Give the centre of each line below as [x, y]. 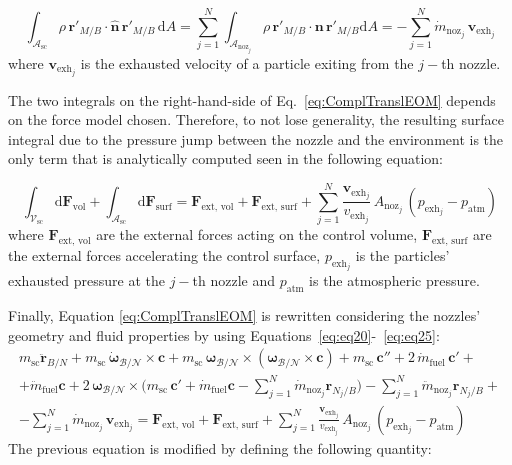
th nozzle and [234, 280]
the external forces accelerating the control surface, [164, 254]
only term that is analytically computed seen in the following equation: [225, 158]
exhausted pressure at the [87, 280]
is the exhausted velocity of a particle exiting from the [247, 62]
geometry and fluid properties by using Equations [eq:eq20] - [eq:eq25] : [224, 334]
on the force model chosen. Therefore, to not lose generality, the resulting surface [256, 119]
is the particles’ [402, 254]
